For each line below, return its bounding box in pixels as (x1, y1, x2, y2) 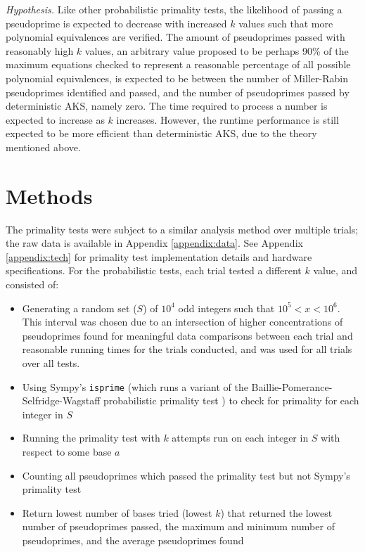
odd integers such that (178, 300, 275, 315)
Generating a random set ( (22, 300, 137, 315)
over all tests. (22, 356, 80, 370)
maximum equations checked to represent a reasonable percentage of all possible (6, 57, 351, 72)
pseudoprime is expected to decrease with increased (6, 15, 227, 30)
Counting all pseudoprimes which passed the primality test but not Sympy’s (22, 468, 350, 482)
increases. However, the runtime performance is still (116, 112, 339, 127)
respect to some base (22, 444, 112, 459)
